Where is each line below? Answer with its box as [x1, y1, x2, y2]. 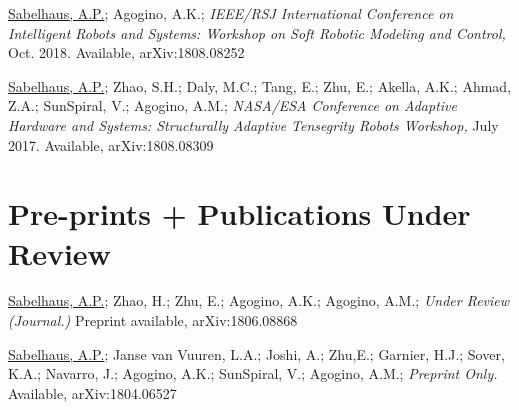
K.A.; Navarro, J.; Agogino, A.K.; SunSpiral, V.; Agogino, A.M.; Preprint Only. [8, 363, 498, 384]
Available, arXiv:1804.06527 [8, 382, 177, 403]
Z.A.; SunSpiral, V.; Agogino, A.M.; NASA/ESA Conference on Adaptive [8, 95, 457, 116]
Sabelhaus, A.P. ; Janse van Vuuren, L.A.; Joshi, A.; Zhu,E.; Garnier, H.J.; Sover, [8, 343, 505, 364]
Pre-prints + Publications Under [8, 193, 471, 234]
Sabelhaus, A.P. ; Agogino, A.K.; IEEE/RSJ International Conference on [8, 3, 454, 23]
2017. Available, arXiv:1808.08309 [8, 134, 214, 155]
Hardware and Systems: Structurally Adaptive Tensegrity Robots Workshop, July [8, 114, 499, 135]
